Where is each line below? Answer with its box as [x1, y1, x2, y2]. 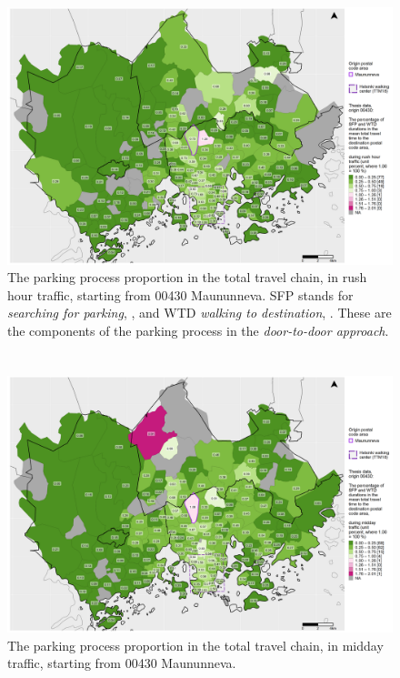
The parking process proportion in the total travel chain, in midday [7, 635, 384, 654]
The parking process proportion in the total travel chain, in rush [7, 268, 367, 287]
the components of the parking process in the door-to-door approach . [7, 320, 389, 339]
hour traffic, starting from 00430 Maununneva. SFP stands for [7, 285, 354, 304]
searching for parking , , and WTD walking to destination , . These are [7, 303, 392, 322]
